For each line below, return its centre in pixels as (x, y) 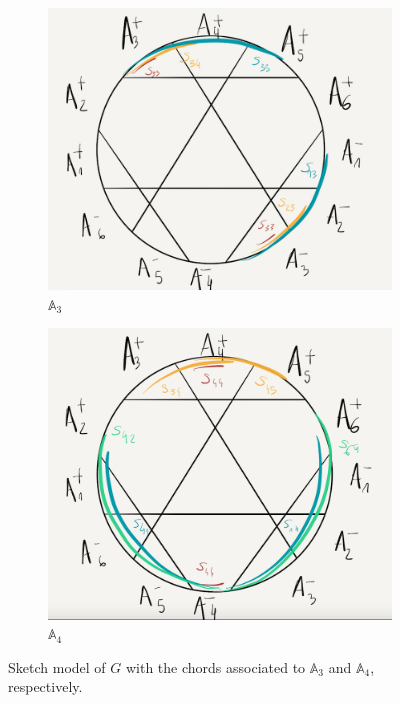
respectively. (45, 686)
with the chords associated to (215, 666)
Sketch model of (57, 666)
